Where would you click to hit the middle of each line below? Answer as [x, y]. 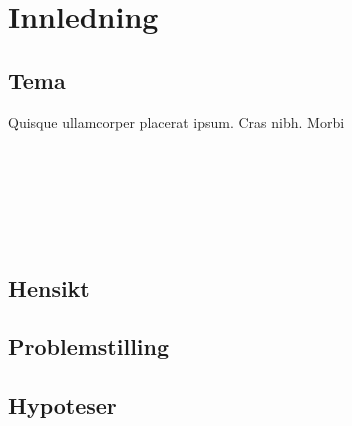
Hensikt [49, 287]
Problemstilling [89, 346]
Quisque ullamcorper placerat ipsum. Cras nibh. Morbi [176, 121]
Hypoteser [62, 405]
